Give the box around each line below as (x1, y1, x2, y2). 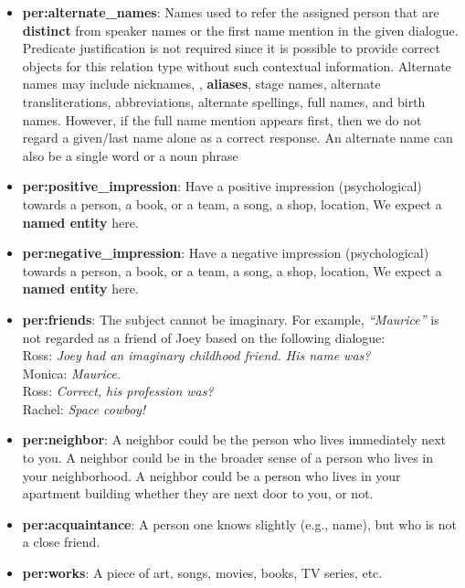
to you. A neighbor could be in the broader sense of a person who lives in (22, 448, 434, 467)
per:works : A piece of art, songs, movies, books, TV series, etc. (22, 563, 383, 583)
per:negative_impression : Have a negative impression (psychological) (22, 243, 429, 262)
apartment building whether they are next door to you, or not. (22, 484, 374, 503)
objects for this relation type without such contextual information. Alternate (22, 56, 451, 75)
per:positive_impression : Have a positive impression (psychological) (22, 176, 422, 196)
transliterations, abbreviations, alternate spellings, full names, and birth (22, 91, 426, 111)
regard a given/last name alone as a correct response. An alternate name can (22, 128, 453, 147)
